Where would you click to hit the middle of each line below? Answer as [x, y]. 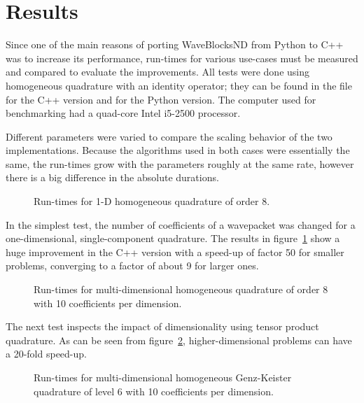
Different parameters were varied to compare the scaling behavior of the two [169, 136]
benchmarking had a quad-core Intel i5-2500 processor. [123, 113]
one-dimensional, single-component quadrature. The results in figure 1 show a [173, 238]
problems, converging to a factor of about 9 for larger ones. [132, 266]
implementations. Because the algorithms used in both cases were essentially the [178, 150]
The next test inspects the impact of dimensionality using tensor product [162, 326]
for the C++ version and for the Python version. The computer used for [161, 99]
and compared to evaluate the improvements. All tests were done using [157, 72]
